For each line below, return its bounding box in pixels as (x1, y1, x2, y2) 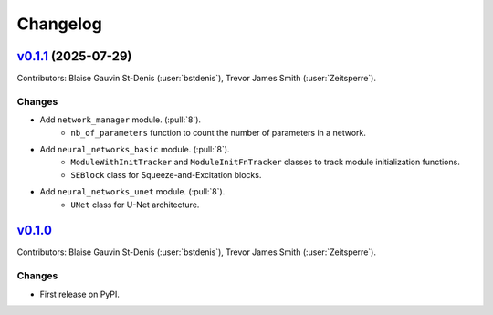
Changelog (16, 14, 102, 34)
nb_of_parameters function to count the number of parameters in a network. (70, 127, 367, 138)
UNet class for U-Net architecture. (70, 199, 200, 210)
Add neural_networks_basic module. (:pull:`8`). (39, 143, 230, 154)
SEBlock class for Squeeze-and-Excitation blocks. (70, 169, 262, 180)
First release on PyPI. (39, 289, 121, 299)
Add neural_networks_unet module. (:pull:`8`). (39, 186, 226, 197)
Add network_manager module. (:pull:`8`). (39, 114, 201, 125)
